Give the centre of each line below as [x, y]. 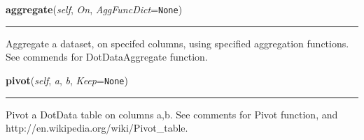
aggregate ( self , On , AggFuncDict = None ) [94, 9]
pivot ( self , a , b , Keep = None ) [67, 80]
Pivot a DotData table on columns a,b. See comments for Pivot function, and [172, 114]
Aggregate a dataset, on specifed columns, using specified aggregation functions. [177, 43]
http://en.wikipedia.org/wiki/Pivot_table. [97, 128]
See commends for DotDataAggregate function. [107, 57]
